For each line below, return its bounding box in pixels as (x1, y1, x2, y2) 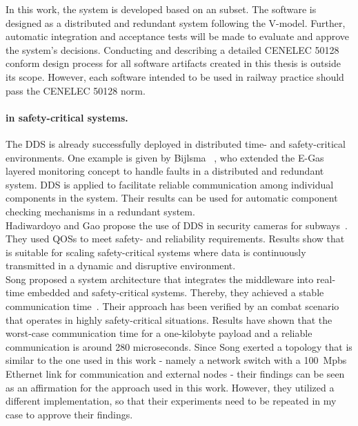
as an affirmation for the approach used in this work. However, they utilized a (6, 380, 335, 394)
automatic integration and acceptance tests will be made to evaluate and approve (6, 29, 349, 43)
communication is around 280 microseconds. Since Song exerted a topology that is (6, 339, 352, 354)
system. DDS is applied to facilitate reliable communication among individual (6, 177, 334, 191)
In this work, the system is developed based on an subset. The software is (6, 2, 317, 16)
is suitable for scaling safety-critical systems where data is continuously (6, 244, 306, 259)
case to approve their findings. (6, 407, 133, 421)
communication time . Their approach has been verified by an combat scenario (6, 299, 339, 313)
